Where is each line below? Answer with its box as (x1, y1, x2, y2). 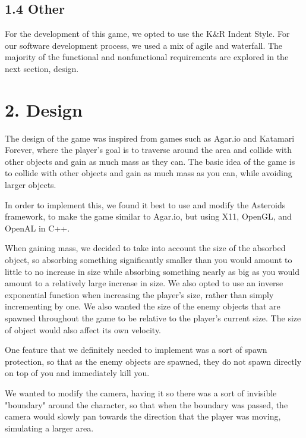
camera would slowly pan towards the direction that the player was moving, (5, 410, 281, 423)
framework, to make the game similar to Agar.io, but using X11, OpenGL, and (5, 210, 292, 223)
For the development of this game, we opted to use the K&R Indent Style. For (5, 27, 290, 40)
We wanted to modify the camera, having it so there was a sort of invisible (5, 386, 277, 399)
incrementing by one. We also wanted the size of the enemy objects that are (5, 300, 280, 312)
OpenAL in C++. (5, 221, 70, 234)
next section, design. (5, 62, 79, 74)
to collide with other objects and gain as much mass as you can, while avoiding (5, 167, 292, 179)
